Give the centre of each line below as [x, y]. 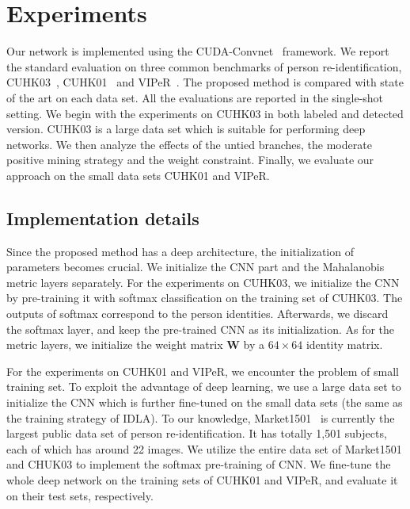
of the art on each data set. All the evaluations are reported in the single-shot [195, 97]
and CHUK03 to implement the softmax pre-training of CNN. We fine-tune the [199, 464]
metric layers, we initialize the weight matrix [115, 344]
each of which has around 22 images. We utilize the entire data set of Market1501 [204, 448]
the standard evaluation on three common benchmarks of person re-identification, [204, 66]
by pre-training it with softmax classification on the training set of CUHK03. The [205, 298]
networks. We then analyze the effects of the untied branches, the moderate [189, 144]
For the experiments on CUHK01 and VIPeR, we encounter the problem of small [203, 371]
